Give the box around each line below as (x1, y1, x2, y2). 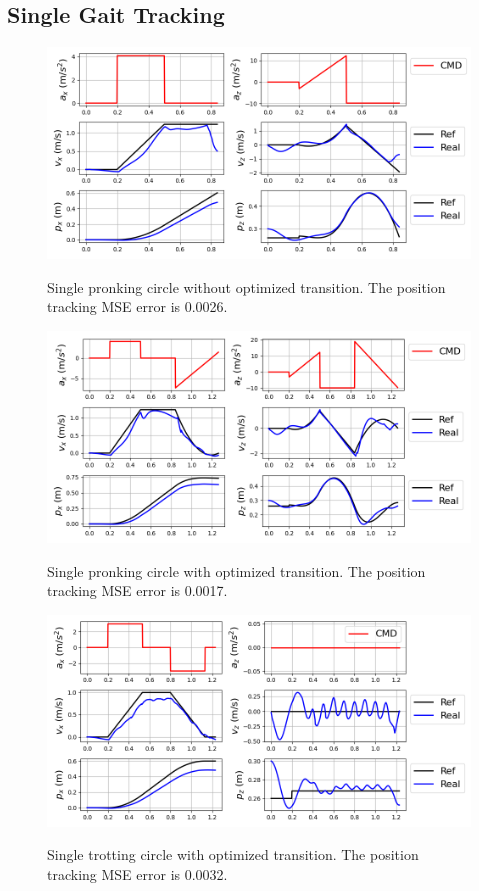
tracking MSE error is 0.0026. (47, 296, 228, 317)
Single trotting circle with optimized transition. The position (47, 844, 419, 865)
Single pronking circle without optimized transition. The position (47, 276, 446, 297)
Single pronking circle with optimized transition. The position (47, 560, 426, 581)
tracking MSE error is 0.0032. (47, 863, 228, 884)
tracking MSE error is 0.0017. (47, 580, 228, 601)
